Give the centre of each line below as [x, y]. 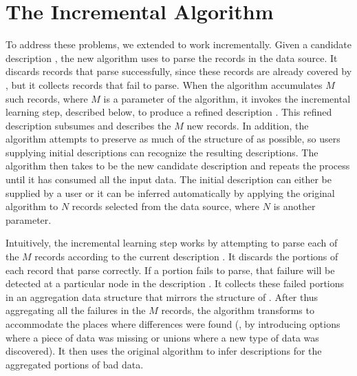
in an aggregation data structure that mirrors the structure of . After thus [162, 296]
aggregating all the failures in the [76, 310]
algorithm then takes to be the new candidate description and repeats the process [178, 166]
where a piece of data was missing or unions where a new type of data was [162, 337]
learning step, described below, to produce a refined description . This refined [169, 112]
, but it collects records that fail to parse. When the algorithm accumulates [164, 84]
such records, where [47, 98]
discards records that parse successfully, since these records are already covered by [179, 71]
